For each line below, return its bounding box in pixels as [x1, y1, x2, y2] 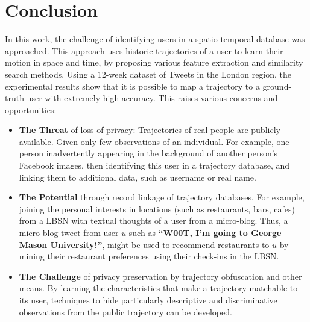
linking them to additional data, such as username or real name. [19, 170, 256, 183]
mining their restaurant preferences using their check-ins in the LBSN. [19, 250, 279, 262]
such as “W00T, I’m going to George [128, 226, 282, 239]
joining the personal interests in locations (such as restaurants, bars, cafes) [19, 202, 295, 215]
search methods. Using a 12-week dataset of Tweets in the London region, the [5, 67, 292, 80]
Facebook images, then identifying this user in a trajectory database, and [19, 159, 290, 172]
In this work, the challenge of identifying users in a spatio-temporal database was [5, 33, 305, 45]
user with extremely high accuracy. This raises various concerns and [27, 91, 278, 104]
